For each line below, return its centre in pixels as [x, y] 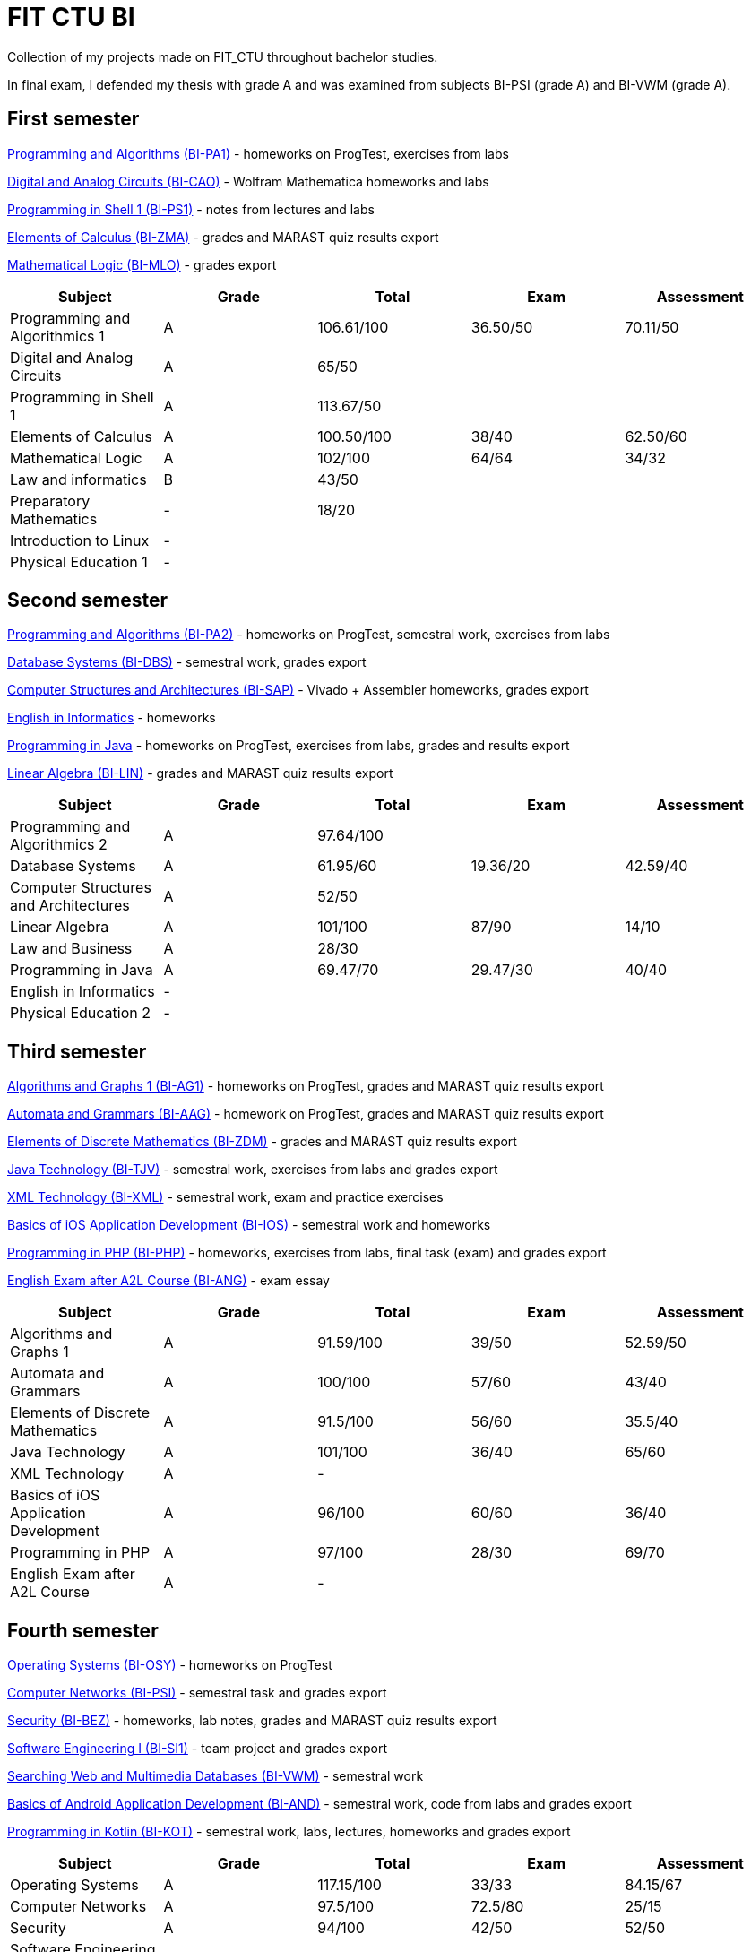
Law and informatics [78, 479]
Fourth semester [83, 1630]
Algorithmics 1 [57, 336]
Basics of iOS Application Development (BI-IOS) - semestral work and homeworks [249, 1225]
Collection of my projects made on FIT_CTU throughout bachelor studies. [223, 56]
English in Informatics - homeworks [112, 718]
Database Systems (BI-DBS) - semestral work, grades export [187, 662]
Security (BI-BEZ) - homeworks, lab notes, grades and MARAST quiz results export [252, 1721]
